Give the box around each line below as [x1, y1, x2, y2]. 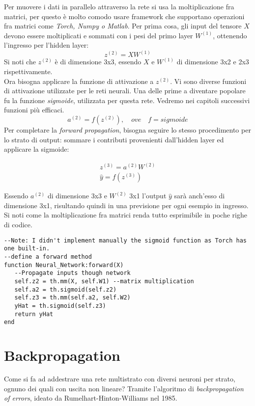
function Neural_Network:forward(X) [4, 261, 124, 269]
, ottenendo [213, 30, 247, 40]
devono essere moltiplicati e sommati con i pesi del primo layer [4, 30, 193, 40]
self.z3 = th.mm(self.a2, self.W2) [14, 294, 131, 301]
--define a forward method [4, 253, 92, 260]
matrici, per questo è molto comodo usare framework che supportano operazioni [4, 11, 245, 21]
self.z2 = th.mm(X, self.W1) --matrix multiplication [14, 277, 194, 285]
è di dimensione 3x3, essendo [55, 56, 142, 67]
